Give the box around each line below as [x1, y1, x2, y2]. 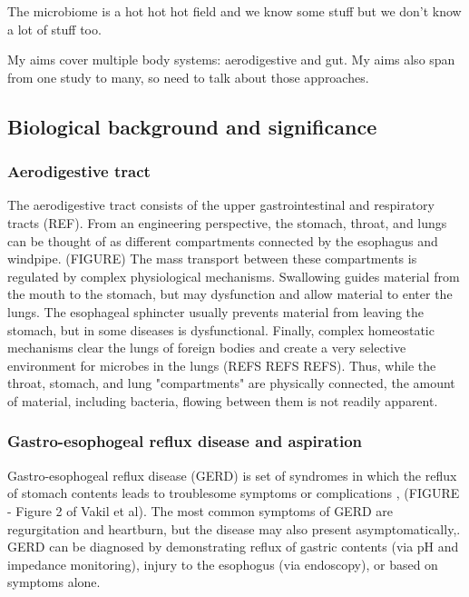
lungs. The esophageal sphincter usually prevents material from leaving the [7, 302, 425, 321]
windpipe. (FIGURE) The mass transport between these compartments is [7, 249, 417, 268]
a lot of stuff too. [7, 19, 102, 38]
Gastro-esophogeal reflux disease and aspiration [7, 430, 363, 453]
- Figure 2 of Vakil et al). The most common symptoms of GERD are [7, 501, 394, 520]
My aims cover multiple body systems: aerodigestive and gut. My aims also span [7, 50, 455, 69]
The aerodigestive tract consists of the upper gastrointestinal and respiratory [7, 195, 435, 214]
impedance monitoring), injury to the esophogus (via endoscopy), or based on [7, 554, 438, 573]
